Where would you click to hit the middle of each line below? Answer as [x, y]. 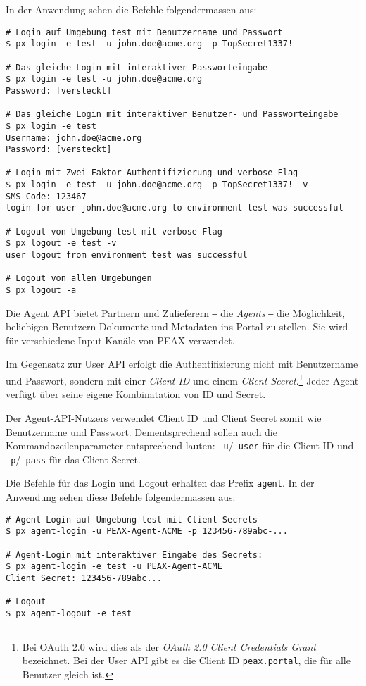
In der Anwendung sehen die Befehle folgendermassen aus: [131, 9]
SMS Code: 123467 [46, 196]
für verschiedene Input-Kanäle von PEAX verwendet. [120, 340]
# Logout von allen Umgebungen [79, 279]
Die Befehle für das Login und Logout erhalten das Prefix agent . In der [160, 483]
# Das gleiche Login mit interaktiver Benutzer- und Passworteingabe [172, 114]
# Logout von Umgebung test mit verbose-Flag [114, 231]
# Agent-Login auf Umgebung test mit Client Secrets [132, 519]
